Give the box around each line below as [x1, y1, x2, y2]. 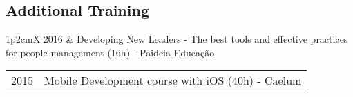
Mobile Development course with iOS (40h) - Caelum [44, 72, 302, 89]
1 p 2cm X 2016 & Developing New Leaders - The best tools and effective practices [6, 32, 348, 46]
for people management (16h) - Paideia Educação [6, 45, 215, 59]
